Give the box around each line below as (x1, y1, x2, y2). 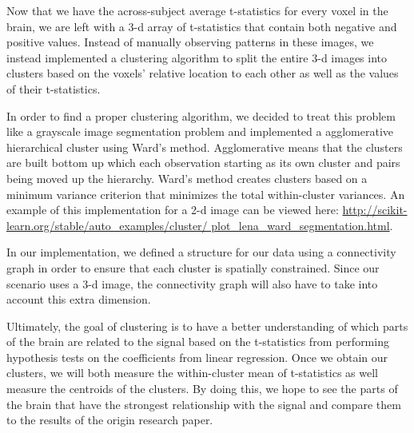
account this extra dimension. (6, 291, 151, 308)
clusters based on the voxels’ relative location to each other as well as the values (6, 65, 399, 81)
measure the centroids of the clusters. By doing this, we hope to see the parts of (6, 380, 398, 397)
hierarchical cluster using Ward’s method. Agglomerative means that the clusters (6, 138, 403, 155)
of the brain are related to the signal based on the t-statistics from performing (6, 333, 389, 350)
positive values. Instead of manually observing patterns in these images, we (6, 34, 374, 50)
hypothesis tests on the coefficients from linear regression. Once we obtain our (6, 348, 388, 365)
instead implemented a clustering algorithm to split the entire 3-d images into (6, 49, 388, 66)
